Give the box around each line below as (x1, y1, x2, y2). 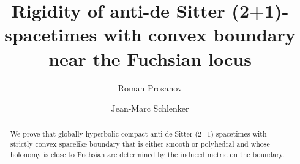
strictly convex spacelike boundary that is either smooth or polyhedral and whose (10, 139, 270, 149)
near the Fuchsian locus (48, 46, 252, 71)
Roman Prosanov (118, 81, 182, 94)
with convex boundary (103, 22, 296, 47)
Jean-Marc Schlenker (111, 102, 189, 115)
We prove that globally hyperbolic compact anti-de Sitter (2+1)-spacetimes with (10, 129, 267, 139)
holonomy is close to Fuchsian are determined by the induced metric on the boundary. (10, 149, 285, 159)
